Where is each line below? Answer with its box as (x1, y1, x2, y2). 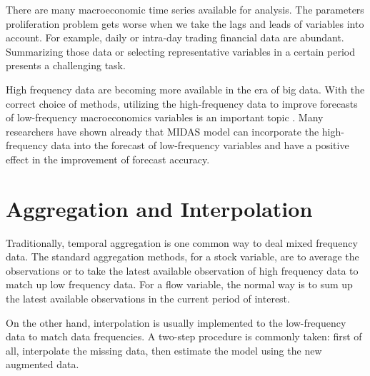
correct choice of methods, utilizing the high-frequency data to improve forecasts (6, 96, 358, 111)
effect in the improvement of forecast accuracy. (6, 151, 210, 166)
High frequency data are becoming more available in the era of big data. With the (6, 81, 365, 96)
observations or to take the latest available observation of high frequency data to (6, 263, 359, 278)
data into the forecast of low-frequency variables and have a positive (51, 138, 349, 153)
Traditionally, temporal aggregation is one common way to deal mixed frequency (6, 235, 358, 250)
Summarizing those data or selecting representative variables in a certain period (6, 44, 356, 59)
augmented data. (6, 357, 79, 372)
